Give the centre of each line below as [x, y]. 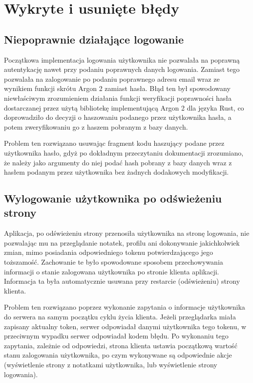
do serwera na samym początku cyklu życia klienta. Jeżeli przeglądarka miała [120, 317]
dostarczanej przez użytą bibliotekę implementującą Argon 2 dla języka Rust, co [124, 107]
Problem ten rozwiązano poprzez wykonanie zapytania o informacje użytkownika [125, 307]
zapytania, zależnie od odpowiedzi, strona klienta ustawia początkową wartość [121, 345]
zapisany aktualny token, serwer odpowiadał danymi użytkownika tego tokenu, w [125, 326]
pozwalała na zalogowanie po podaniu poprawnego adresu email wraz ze [112, 79]
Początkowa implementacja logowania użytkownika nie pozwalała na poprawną [122, 59]
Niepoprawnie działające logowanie [94, 39]
